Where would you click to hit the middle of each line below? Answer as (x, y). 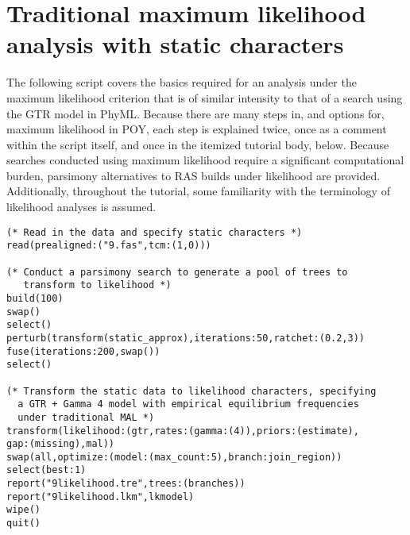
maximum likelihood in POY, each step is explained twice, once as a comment (197, 129)
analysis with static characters (175, 44)
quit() (23, 523)
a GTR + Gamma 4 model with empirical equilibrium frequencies (188, 404)
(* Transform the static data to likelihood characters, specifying (191, 391)
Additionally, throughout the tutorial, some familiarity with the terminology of (198, 191)
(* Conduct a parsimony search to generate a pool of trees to (177, 272)
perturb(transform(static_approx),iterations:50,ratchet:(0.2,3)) (186, 338)
